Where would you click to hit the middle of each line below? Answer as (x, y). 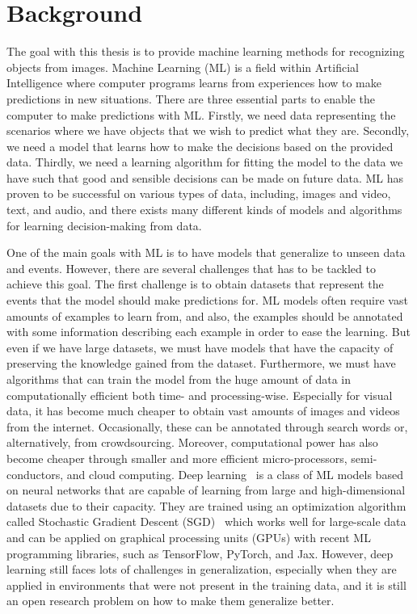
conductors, (35, 474)
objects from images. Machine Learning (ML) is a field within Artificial (183, 67)
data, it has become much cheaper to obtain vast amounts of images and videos (203, 411)
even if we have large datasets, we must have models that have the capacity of (200, 347)
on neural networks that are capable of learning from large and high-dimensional (206, 490)
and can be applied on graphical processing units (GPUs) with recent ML (189, 537)
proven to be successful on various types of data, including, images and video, (199, 193)
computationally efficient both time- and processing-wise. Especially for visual (200, 395)
